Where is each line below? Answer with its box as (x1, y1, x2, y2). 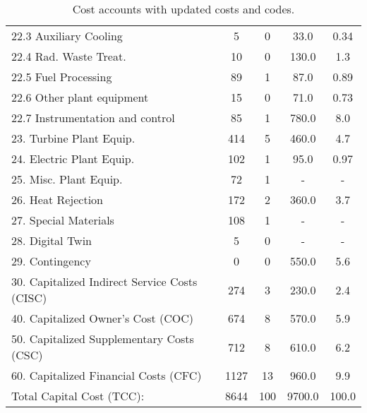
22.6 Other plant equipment (11, 89, 149, 105)
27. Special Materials (11, 212, 114, 228)
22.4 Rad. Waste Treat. (11, 48, 126, 64)
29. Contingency (11, 253, 91, 269)
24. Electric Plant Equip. (11, 150, 135, 167)
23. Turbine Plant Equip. (11, 130, 136, 146)
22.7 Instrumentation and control (11, 109, 175, 126)
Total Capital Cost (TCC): (11, 388, 145, 404)
